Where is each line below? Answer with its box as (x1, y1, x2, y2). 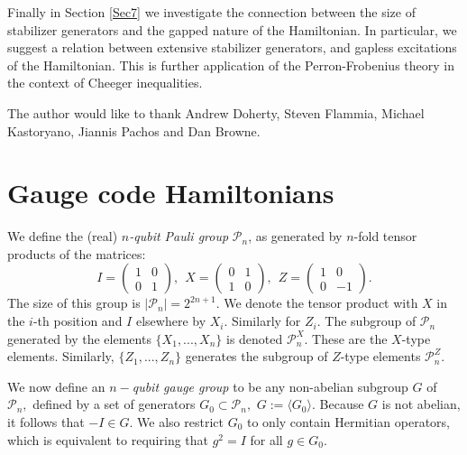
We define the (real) (7, 227, 118, 246)
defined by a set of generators (32, 395, 196, 413)
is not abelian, (381, 395, 461, 413)
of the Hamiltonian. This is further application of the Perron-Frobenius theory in (7, 55, 454, 74)
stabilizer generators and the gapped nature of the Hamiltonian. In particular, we (7, 20, 457, 39)
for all (250, 430, 283, 449)
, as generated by (248, 227, 343, 246)
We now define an (7, 376, 105, 395)
